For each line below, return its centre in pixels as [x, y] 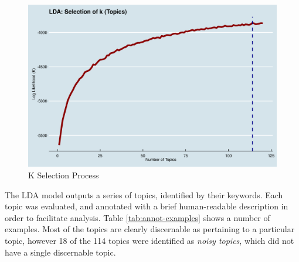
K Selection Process [64, 175]
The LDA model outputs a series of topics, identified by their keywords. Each [144, 194]
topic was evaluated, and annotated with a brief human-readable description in [147, 206]
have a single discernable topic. [60, 252]
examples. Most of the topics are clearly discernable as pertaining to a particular [150, 229]
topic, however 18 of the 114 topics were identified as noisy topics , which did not [149, 240]
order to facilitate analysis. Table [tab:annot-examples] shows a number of [137, 217]
